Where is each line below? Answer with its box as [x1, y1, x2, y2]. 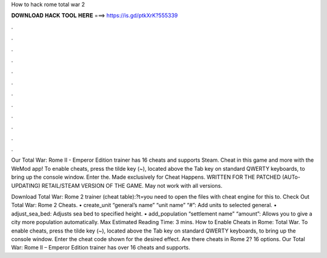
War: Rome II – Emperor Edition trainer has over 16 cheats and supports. [11, 244, 191, 251]
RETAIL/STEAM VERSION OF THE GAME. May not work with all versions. [41, 182, 223, 189]
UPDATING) [11, 182, 41, 189]
